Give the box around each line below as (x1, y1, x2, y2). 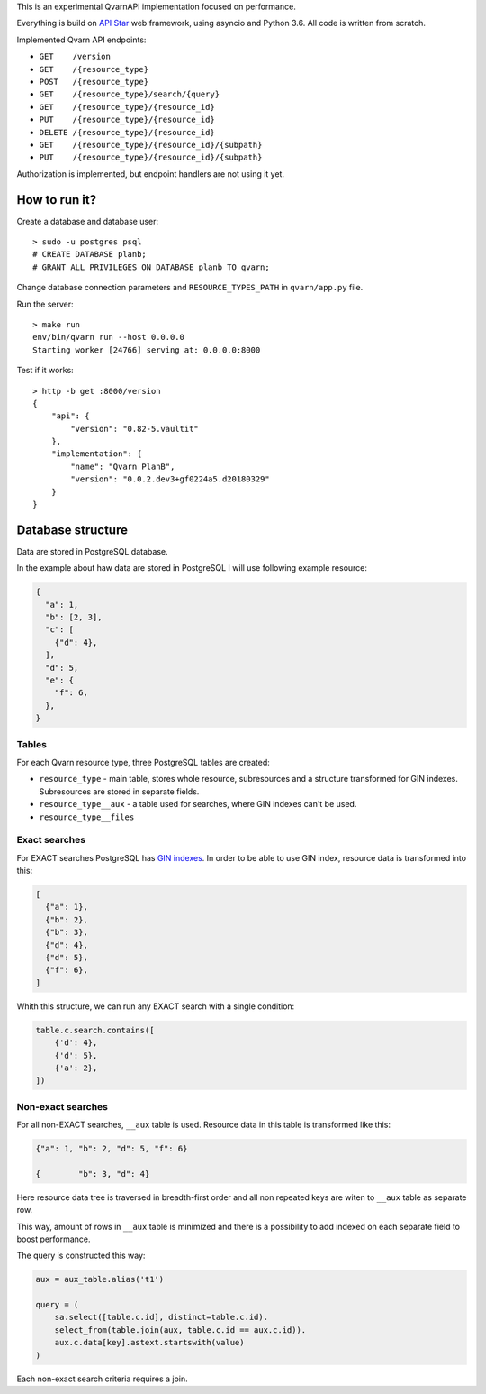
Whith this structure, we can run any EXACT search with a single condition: (16, 1001, 295, 1012)
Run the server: (16, 298, 74, 309)
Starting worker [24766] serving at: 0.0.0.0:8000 (32, 344, 261, 355)
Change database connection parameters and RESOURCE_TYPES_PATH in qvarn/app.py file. (16, 282, 364, 293)
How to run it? (16, 192, 97, 207)
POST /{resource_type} (39, 77, 148, 87)
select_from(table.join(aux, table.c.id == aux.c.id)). (54, 1325, 307, 1334)
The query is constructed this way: (16, 1250, 146, 1261)
